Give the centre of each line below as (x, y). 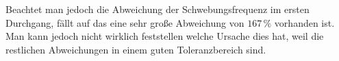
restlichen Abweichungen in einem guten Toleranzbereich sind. (136, 49)
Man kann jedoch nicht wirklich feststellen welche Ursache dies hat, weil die (165, 36)
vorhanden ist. (304, 22)
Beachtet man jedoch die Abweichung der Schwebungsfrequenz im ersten (158, 9)
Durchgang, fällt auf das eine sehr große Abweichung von (125, 22)
